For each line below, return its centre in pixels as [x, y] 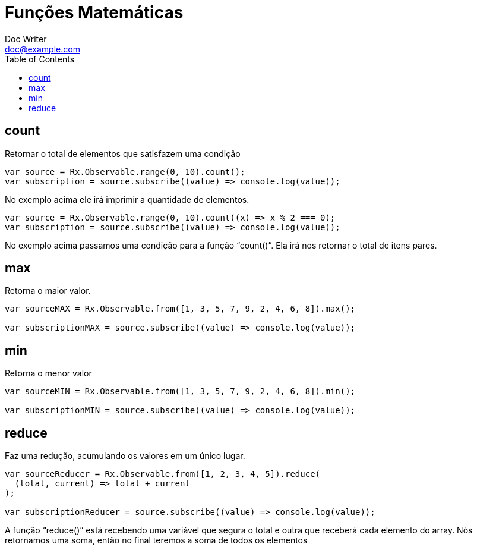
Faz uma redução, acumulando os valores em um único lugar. [125, 456]
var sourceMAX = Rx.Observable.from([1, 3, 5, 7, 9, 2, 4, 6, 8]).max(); [180, 309]
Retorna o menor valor [48, 373]
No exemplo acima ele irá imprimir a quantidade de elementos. [127, 199]
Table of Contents [40, 59]
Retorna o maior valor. [48, 291]
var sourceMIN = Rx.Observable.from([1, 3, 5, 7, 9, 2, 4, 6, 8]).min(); [180, 392]
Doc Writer [26, 39]
